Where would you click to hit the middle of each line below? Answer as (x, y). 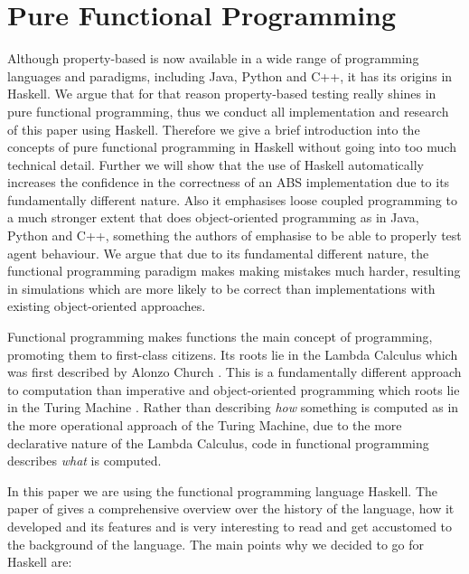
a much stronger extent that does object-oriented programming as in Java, (213, 217)
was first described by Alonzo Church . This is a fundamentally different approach (234, 372)
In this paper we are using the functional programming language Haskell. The (223, 490)
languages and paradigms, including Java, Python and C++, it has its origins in (230, 75)
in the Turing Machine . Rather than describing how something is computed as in (233, 407)
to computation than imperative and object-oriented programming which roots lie (234, 389)
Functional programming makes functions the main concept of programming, (220, 337)
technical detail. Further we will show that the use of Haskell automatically (216, 164)
